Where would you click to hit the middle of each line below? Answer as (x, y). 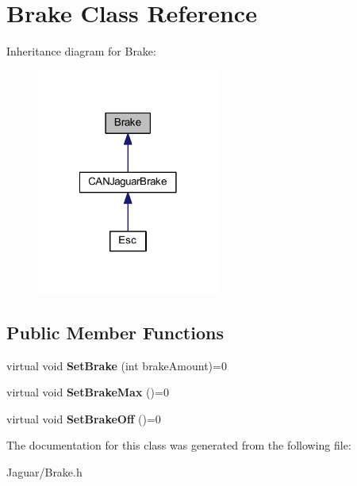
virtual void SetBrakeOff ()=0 (84, 418)
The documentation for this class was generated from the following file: (179, 445)
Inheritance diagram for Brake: (81, 51)
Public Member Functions (115, 332)
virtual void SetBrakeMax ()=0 (88, 392)
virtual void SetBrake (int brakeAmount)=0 (117, 365)
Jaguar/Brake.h (44, 472)
